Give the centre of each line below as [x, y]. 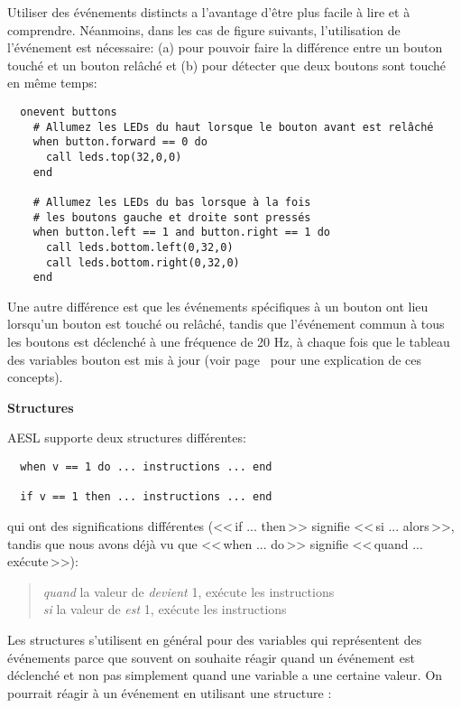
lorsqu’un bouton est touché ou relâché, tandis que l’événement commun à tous [226, 324]
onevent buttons [69, 112]
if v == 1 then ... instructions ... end [146, 497]
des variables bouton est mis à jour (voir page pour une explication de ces [215, 359]
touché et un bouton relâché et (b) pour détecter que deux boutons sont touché [226, 65]
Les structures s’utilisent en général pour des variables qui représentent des [215, 639]
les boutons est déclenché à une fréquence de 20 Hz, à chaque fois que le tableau [229, 342]
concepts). [35, 377]
